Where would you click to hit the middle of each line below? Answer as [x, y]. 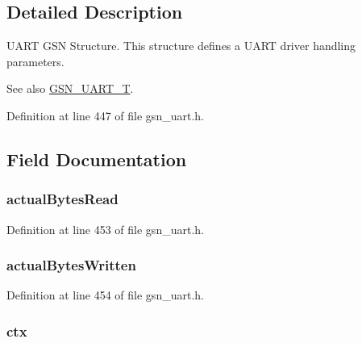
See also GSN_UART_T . [70, 88]
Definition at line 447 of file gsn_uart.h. [105, 115]
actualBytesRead [62, 199]
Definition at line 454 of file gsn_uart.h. [105, 295]
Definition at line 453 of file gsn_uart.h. [105, 229]
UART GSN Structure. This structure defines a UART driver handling [181, 46]
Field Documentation [97, 159]
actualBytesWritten [71, 265]
